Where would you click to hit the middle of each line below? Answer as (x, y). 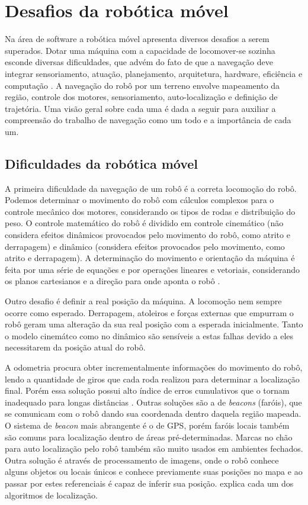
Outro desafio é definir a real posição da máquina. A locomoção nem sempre (143, 301)
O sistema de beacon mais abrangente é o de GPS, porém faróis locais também (147, 425)
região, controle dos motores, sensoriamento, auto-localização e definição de (141, 97)
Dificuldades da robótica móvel (102, 163)
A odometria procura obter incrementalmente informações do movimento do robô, (154, 367)
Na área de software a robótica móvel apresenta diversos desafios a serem (137, 39)
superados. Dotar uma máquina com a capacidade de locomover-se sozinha (140, 50)
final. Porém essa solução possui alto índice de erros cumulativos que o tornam (147, 390)
